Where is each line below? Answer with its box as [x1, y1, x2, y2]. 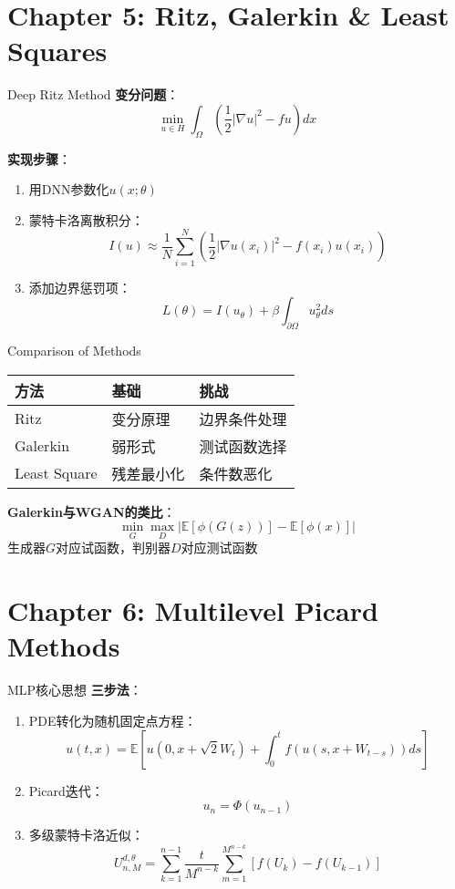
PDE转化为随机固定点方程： [28, 710, 197, 729]
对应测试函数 [181, 538, 258, 557]
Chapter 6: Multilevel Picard [7, 592, 378, 629]
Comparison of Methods [7, 341, 141, 359]
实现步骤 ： [7, 149, 71, 168]
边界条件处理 [199, 408, 287, 429]
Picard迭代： [28, 780, 104, 800]
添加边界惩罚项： [28, 277, 131, 296]
